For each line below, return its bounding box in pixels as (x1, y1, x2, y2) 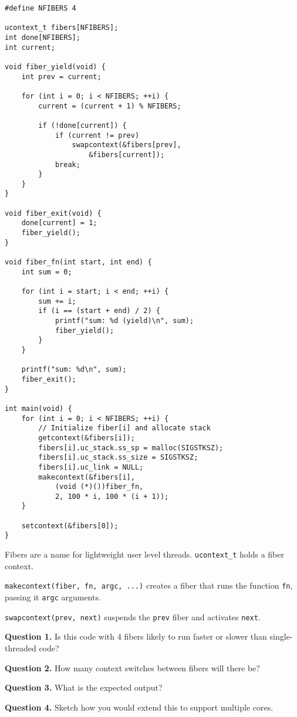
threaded (5, 641, 36, 654)
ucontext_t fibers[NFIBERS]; (5, 23, 119, 32)
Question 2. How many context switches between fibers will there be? (5, 661, 260, 674)
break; (55, 160, 80, 169)
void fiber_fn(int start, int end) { (5, 258, 152, 267)
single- (269, 630, 293, 643)
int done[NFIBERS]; (5, 33, 80, 42)
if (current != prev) (55, 131, 140, 140)
